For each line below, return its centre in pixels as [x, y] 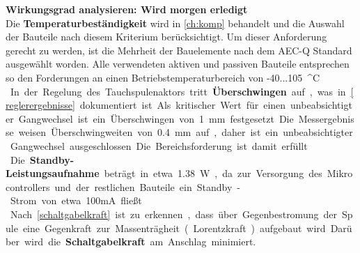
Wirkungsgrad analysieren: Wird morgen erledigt [127, 9]
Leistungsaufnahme [53, 173]
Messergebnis [326, 118]
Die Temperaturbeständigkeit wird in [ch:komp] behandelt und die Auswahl [175, 23]
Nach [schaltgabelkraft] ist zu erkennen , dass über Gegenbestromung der [173, 214]
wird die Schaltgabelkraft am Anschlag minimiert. [140, 242]
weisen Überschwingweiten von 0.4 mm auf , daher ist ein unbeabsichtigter [186, 132]
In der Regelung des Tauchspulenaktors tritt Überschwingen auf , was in [178, 91]
